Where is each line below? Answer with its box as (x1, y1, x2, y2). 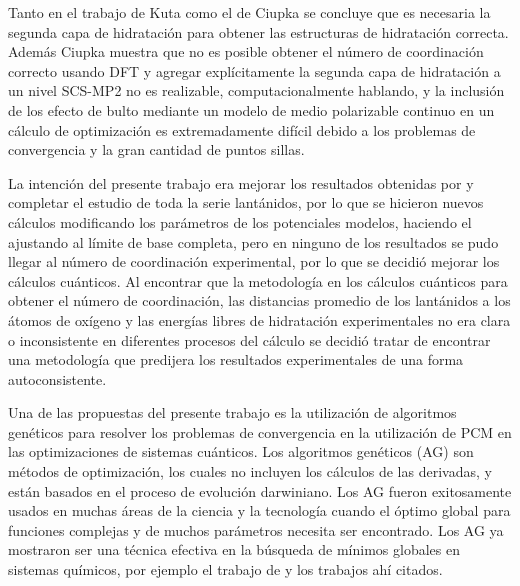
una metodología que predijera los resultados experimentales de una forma (8, 349, 464, 370)
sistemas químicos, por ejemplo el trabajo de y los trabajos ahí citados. (8, 559, 443, 580)
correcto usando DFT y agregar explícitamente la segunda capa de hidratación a (8, 60, 501, 81)
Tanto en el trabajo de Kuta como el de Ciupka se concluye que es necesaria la (8, 2, 491, 22)
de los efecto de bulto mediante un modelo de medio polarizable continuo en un (8, 99, 495, 120)
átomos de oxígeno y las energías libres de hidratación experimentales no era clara (8, 309, 511, 330)
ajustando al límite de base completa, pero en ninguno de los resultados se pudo (8, 231, 499, 252)
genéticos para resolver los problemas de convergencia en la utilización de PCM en (8, 421, 512, 442)
